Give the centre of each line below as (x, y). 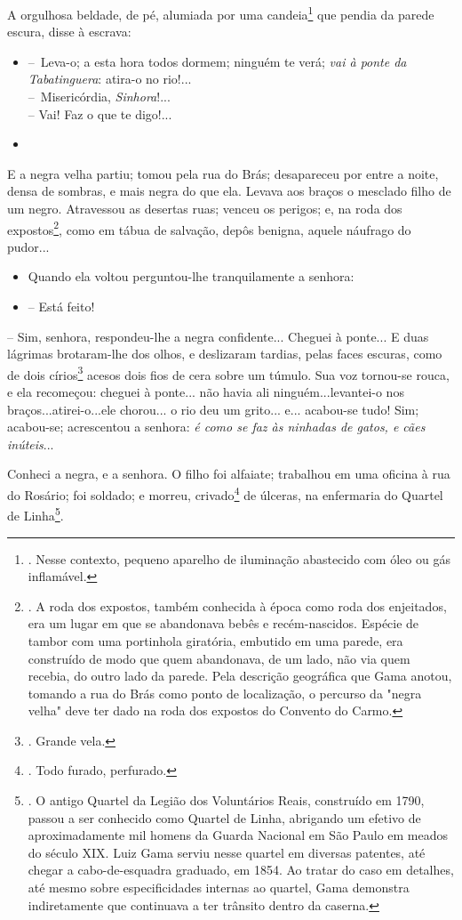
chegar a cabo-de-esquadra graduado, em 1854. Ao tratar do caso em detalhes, (241, 870)
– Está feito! (61, 307)
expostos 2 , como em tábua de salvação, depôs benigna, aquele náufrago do (209, 228)
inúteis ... (31, 444)
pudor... (28, 246)
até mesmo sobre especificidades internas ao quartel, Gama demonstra (219, 888)
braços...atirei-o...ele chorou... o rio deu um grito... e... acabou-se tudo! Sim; (213, 409)
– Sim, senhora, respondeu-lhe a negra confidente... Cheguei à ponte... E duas (218, 336)
